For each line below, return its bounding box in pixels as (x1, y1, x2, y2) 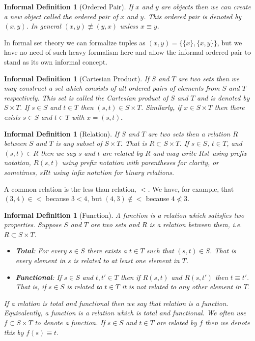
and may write (153, 147, 197, 158)
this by (4, 327, 24, 337)
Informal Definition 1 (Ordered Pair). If (4, 1, 133, 11)
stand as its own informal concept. (4, 56, 108, 67)
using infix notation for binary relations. (53, 167, 174, 177)
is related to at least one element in (73, 255, 180, 266)
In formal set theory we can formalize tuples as (4, 37, 145, 47)
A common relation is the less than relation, (4, 183, 137, 194)
